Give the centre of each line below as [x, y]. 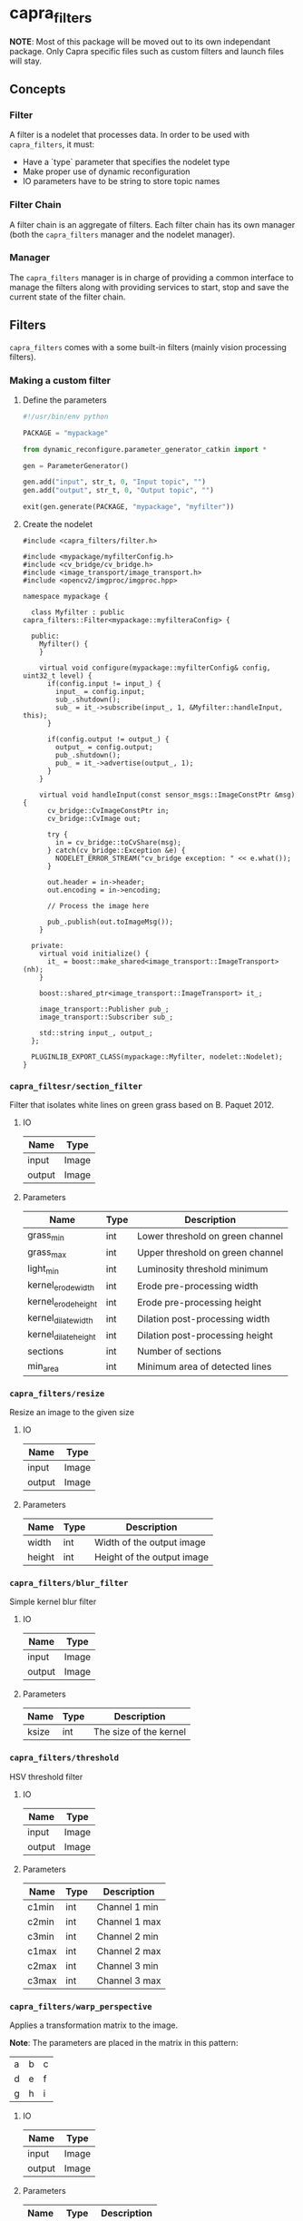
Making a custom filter [60, 380]
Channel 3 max [129, 1981]
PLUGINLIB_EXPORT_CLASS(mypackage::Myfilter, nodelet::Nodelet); [157, 1057]
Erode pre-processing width [198, 1286]
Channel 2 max [129, 1951]
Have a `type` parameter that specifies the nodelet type [126, 162]
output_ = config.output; [104, 748]
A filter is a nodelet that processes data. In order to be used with [129, 135]
